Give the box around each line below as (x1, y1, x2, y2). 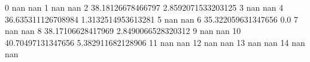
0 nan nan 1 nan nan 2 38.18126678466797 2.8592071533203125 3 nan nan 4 (5, 1, 284, 13)
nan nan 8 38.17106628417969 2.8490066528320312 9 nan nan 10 (5, 24, 241, 37)
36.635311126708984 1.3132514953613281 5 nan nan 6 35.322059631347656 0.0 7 (5, 13, 298, 25)
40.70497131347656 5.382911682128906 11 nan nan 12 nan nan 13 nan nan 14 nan (5, 36, 305, 48)
